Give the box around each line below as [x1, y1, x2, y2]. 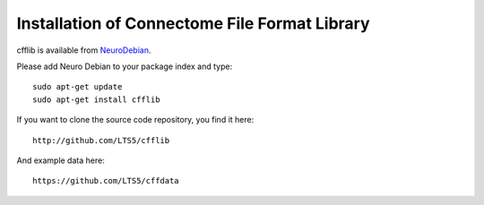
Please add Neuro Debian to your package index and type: [16, 61, 233, 72]
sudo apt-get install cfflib [32, 94, 160, 105]
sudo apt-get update [32, 81, 123, 92]
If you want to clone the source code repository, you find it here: [16, 115, 255, 125]
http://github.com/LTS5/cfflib [32, 135, 170, 145]
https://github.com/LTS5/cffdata [32, 175, 179, 186]
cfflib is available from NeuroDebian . [16, 45, 151, 56]
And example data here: [16, 155, 105, 166]
